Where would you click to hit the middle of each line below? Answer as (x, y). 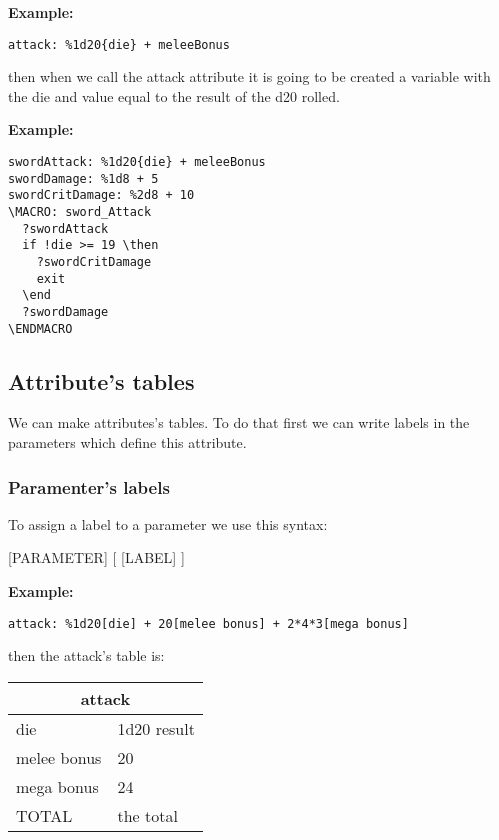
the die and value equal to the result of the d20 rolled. (174, 95)
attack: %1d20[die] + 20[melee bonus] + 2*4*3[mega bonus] (208, 623)
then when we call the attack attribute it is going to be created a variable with (249, 76)
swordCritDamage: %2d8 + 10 (101, 195)
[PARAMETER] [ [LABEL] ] (96, 557)
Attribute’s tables (101, 380)
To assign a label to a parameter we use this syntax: (168, 523)
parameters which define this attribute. (127, 442)
